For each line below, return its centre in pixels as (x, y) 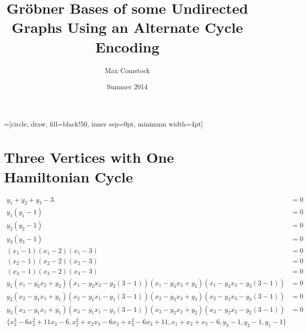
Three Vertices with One (89, 157)
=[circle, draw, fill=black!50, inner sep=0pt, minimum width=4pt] (104, 123)
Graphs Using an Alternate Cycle (127, 27)
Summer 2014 (127, 87)
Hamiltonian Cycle (69, 176)
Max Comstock (127, 70)
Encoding (127, 46)
